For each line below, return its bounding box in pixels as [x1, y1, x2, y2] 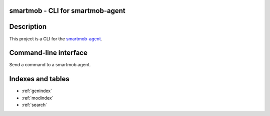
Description [9, 22, 47, 31]
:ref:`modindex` [21, 95, 53, 101]
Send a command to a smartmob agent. [9, 62, 91, 68]
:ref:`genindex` [21, 88, 52, 94]
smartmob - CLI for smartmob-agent [9, 6, 126, 15]
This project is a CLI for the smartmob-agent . [9, 35, 102, 42]
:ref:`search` [21, 102, 47, 108]
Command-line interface [9, 49, 87, 57]
